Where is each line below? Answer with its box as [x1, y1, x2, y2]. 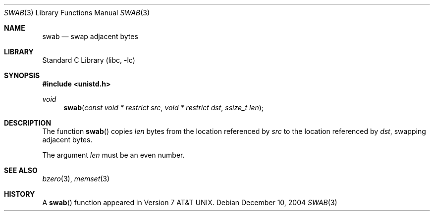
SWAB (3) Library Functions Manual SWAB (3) [4, 8, 150, 17]
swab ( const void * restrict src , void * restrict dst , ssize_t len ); [63, 103, 264, 112]
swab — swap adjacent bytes [42, 32, 138, 41]
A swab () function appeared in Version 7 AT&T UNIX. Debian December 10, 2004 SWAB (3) [42, 198, 337, 207]
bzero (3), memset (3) [42, 174, 110, 183]
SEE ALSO [4, 166, 38, 174]
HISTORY [4, 190, 35, 198]
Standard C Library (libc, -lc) [42, 56, 135, 64]
